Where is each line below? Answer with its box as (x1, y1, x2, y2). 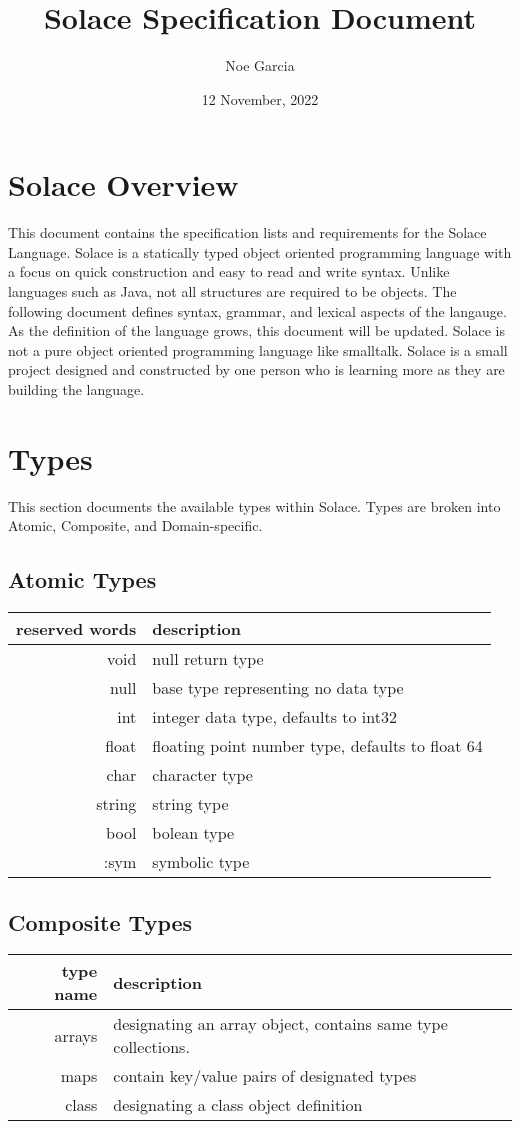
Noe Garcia (225, 55, 295, 76)
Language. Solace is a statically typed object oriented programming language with (8, 241, 512, 262)
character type (152, 763, 253, 787)
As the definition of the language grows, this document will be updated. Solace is (8, 320, 505, 341)
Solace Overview (8, 164, 239, 205)
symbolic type (152, 850, 250, 874)
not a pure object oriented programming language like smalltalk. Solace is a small (8, 339, 508, 360)
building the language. (8, 379, 145, 399)
